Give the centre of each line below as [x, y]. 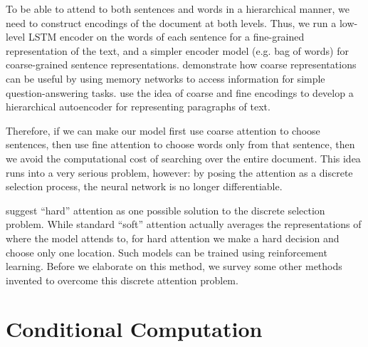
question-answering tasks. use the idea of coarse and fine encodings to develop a [180, 92]
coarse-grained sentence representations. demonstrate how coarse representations [181, 64]
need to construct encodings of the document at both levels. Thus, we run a [171, 22]
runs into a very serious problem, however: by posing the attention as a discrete [179, 172]
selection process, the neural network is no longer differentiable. [144, 186]
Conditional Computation [134, 329]
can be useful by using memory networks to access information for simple [165, 78]
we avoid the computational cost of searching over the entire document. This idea [183, 158]
